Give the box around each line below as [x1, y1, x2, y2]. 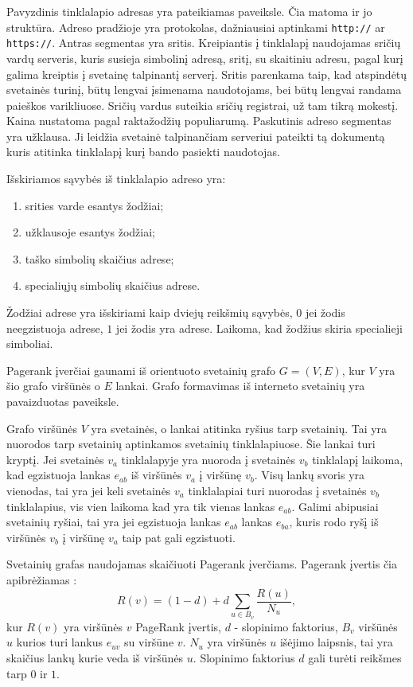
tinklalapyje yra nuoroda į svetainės [121, 451, 296, 467]
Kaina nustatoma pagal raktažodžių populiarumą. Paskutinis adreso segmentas [6, 112, 392, 129]
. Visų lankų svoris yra [254, 466, 365, 483]
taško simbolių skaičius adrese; [25, 250, 174, 267]
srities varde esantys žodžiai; [25, 197, 164, 213]
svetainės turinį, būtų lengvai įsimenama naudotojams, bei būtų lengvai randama [6, 81, 402, 98]
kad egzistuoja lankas [6, 466, 111, 483]
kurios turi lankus [16, 634, 103, 650]
